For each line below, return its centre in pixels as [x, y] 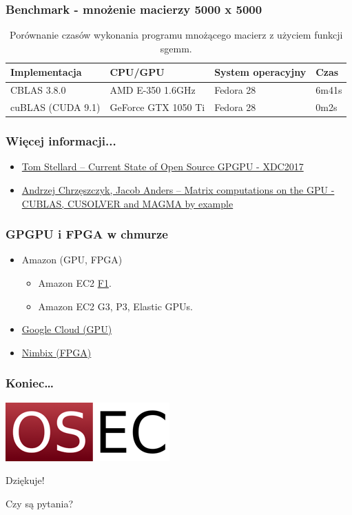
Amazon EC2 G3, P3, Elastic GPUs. [115, 306]
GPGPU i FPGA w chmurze [87, 234]
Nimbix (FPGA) [56, 352]
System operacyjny [260, 72]
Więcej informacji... [61, 141]
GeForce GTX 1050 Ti [157, 107]
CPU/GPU [137, 72]
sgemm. [176, 48]
